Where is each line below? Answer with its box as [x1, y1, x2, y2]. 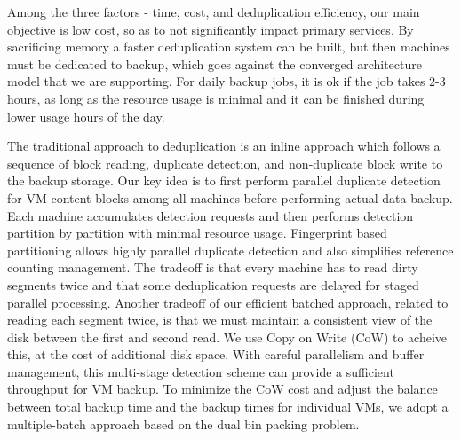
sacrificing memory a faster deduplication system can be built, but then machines [7, 37, 450, 56]
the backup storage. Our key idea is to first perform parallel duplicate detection [7, 171, 441, 190]
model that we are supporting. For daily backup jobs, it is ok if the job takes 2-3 [7, 72, 446, 90]
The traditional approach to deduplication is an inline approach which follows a [7, 137, 441, 155]
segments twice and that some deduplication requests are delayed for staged [7, 275, 419, 294]
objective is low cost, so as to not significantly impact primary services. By [7, 20, 414, 38]
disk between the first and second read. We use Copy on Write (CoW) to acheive [7, 327, 448, 346]
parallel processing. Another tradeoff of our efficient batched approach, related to [7, 293, 449, 311]
